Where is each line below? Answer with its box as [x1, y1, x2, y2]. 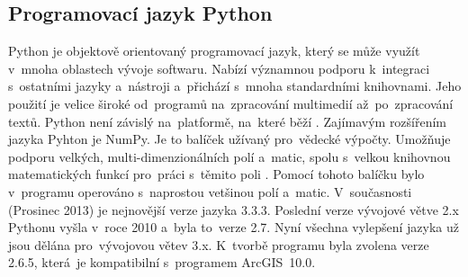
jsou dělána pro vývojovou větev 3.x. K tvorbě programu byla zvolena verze [8, 235, 429, 254]
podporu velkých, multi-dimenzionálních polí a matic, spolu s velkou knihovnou [8, 147, 451, 165]
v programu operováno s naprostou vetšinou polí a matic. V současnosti [8, 182, 412, 201]
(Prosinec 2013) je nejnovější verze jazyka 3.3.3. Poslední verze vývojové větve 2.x [8, 200, 459, 219]
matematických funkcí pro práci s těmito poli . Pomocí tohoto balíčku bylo [8, 165, 425, 183]
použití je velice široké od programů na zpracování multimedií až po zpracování [8, 94, 454, 112]
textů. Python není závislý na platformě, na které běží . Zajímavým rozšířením [8, 112, 447, 130]
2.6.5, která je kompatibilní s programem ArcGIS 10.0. [8, 253, 316, 272]
